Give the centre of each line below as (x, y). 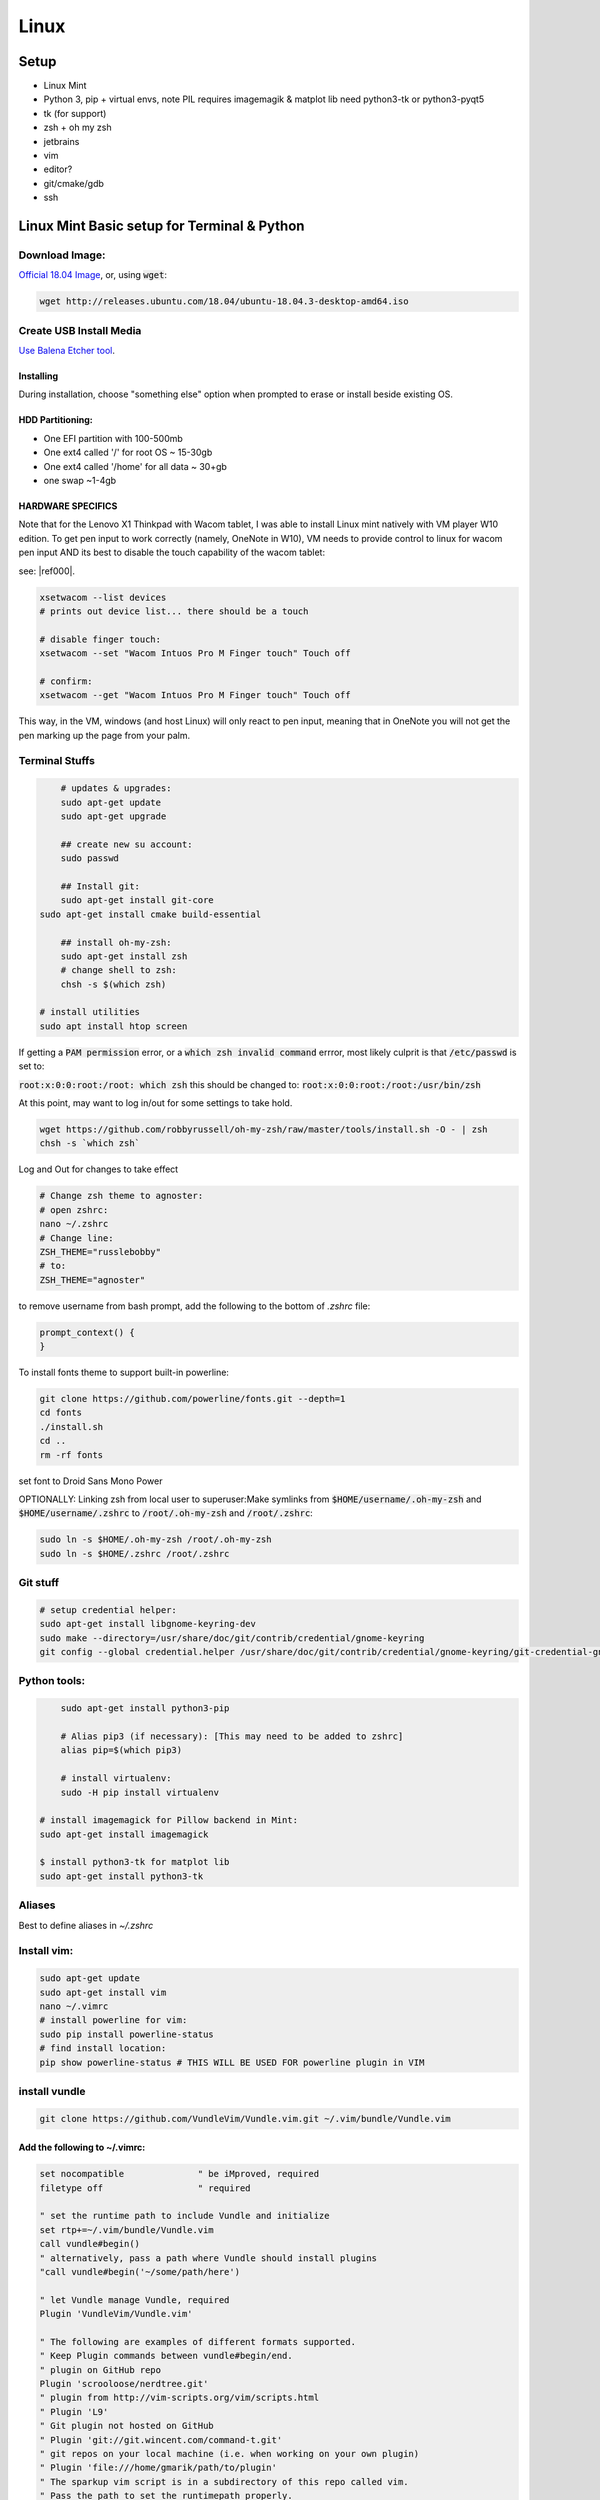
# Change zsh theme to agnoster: (121, 1196)
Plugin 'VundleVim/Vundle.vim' (116, 2314)
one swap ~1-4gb (80, 481)
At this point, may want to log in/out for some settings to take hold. (155, 1103)
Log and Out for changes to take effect (98, 1169)
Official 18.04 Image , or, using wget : (93, 275)
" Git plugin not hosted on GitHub (126, 2426)
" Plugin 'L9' (74, 2411)
